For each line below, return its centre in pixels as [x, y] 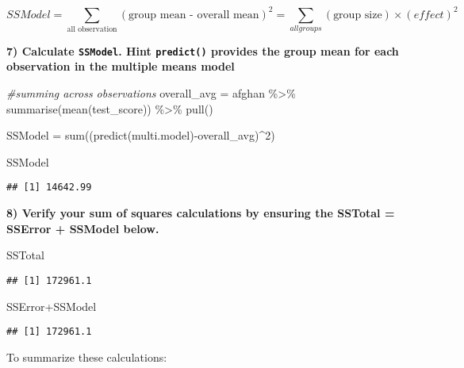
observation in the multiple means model [121, 66]
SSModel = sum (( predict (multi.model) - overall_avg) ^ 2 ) [141, 135]
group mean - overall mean [194, 15]
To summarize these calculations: [87, 356]
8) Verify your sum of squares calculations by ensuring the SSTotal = [201, 213]
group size [358, 15]
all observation [92, 29]
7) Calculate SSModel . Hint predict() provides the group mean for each [203, 50]
